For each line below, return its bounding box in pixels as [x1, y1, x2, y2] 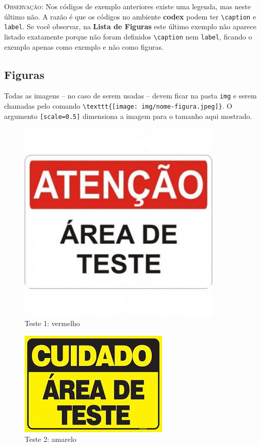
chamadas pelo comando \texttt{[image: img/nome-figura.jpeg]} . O [4, 100, 232, 111]
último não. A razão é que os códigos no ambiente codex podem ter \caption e [4, 11, 256, 22]
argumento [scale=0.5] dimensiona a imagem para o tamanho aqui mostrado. [4, 110, 252, 121]
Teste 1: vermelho [25, 317, 80, 328]
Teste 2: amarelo [25, 434, 76, 444]
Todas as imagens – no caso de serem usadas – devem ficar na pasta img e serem [4, 90, 257, 101]
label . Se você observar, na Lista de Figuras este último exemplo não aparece [4, 21, 256, 32]
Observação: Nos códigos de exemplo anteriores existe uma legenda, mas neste [4, 1, 251, 11]
